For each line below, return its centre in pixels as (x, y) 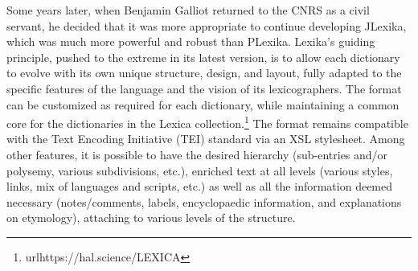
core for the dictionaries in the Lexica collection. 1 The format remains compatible (207, 122)
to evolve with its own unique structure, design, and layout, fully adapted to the (204, 73)
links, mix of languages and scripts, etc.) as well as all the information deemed (200, 186)
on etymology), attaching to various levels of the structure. (151, 218)
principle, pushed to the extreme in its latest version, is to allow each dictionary (203, 57)
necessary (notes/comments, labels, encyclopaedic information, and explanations (204, 201)
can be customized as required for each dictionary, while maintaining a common (203, 104)
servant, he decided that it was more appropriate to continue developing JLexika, (207, 25)
